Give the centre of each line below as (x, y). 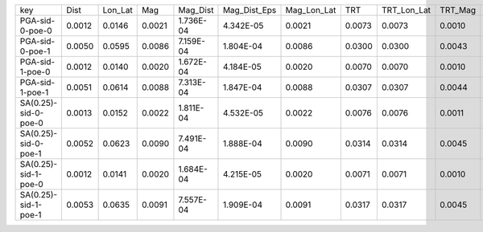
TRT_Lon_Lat (406, 10)
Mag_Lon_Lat (311, 10)
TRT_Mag (458, 10)
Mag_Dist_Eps (250, 10)
